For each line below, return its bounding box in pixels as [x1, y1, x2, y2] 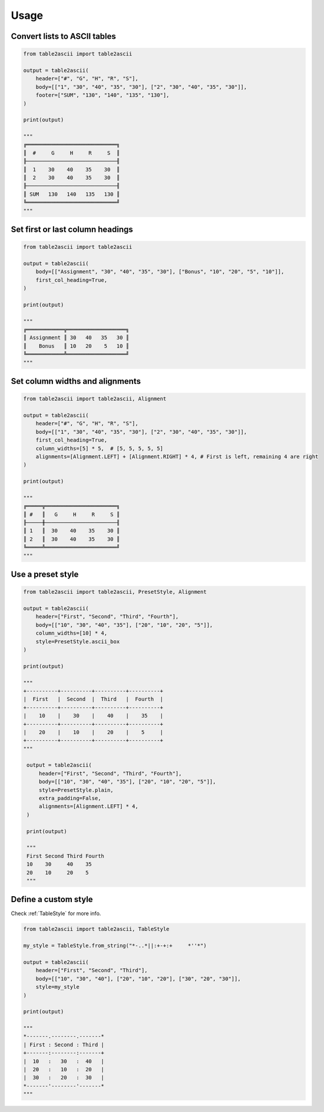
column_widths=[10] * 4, [35, 630, 108, 637]
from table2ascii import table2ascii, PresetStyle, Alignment [23, 588, 207, 596]
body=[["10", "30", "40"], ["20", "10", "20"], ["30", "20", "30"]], [35, 975, 241, 982]
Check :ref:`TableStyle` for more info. [11, 910, 101, 917]
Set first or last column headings [11, 224, 134, 234]
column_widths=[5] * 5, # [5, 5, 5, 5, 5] [35, 445, 163, 452]
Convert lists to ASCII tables [11, 31, 116, 41]
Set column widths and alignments [11, 376, 141, 386]
